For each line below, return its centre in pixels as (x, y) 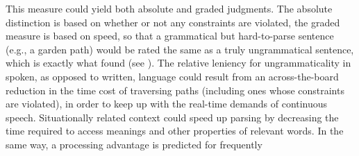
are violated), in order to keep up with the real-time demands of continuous (167, 104)
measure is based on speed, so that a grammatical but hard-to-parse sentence (170, 36)
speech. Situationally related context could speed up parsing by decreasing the (172, 117)
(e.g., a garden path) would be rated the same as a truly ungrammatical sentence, (180, 49)
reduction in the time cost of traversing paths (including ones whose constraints (175, 90)
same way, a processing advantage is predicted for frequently (134, 144)
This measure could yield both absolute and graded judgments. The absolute (169, 8)
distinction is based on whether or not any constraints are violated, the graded (173, 22)
